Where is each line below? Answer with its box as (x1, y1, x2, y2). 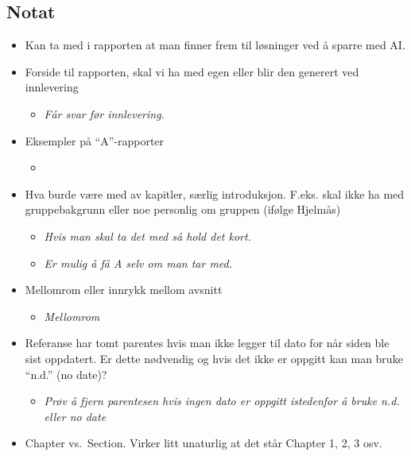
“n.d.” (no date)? (25, 365, 107, 382)
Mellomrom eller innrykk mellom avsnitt (25, 281, 223, 298)
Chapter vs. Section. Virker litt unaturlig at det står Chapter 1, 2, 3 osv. (25, 435, 382, 451)
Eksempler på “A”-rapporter (25, 132, 165, 149)
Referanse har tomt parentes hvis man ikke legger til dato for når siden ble (25, 334, 390, 351)
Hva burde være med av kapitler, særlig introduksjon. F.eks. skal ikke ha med (25, 185, 405, 202)
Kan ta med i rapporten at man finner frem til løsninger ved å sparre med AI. (25, 37, 405, 53)
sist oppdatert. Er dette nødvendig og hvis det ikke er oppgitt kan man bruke (25, 350, 403, 366)
